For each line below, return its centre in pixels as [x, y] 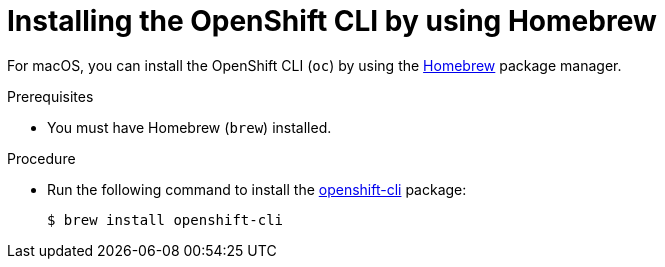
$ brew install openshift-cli [165, 219]
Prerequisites [50, 96]
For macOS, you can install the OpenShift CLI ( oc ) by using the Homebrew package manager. [314, 65]
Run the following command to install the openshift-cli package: [257, 189]
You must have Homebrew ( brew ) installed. [189, 127]
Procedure [41, 158]
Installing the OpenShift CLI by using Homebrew [332, 21]
